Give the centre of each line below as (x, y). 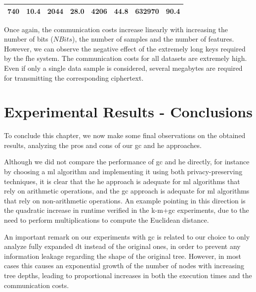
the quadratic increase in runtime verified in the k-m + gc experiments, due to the (127, 210)
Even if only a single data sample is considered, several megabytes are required (123, 68)
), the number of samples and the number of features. (153, 39)
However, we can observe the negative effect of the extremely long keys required (125, 48)
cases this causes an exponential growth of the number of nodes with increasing (124, 266)
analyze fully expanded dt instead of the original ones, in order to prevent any (122, 246)
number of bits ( (29, 39)
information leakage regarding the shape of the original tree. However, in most (123, 256)
